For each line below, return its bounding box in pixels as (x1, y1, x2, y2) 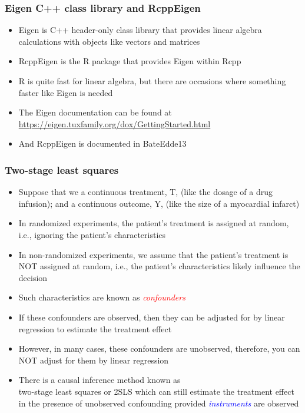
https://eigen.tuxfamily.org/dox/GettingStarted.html (18, 117, 211, 130)
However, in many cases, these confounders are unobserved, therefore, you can (18, 342, 300, 355)
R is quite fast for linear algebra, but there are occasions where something (18, 75, 286, 87)
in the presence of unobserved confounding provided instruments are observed (18, 397, 299, 409)
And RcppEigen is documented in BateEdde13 (18, 137, 187, 150)
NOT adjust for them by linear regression (18, 353, 169, 366)
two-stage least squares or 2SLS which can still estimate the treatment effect (18, 385, 294, 397)
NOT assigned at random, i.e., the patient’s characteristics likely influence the (18, 260, 300, 272)
